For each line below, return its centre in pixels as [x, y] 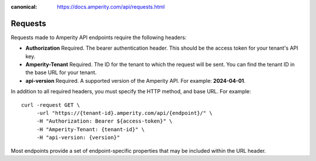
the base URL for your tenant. [61, 72]
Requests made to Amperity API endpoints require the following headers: [99, 37]
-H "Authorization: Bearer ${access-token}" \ [104, 121]
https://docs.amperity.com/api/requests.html [111, 7]
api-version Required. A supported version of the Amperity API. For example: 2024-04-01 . [135, 80]
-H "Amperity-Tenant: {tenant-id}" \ [91, 129]
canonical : [24, 7]
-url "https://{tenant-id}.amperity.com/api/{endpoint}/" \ [125, 113]
